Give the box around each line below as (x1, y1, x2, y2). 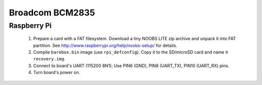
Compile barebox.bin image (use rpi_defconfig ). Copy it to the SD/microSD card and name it (33, 49, 228, 55)
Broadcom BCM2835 (9, 7, 96, 18)
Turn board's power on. (33, 70, 81, 75)
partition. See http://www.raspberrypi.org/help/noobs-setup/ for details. (33, 42, 177, 48)
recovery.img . (33, 56, 65, 62)
